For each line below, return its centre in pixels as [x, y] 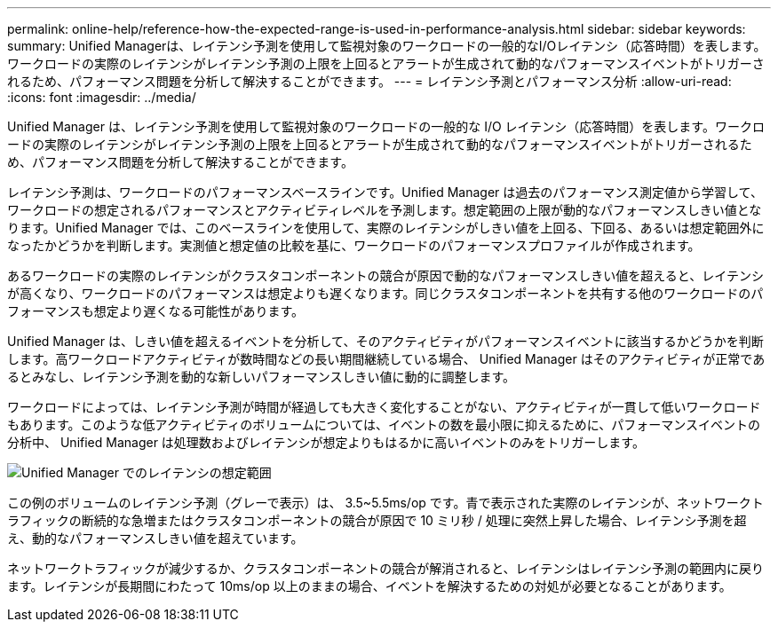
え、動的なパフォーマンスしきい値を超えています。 [155, 538]
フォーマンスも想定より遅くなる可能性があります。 [156, 311]
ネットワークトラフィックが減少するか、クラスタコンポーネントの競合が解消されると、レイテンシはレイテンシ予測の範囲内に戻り [386, 568]
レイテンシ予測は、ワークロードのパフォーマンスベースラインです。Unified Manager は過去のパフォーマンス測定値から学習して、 [385, 192]
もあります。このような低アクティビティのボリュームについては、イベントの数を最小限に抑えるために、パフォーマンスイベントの [384, 425]
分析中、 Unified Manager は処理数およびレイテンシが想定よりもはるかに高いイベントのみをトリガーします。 [326, 442]
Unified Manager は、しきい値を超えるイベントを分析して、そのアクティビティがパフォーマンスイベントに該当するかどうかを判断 [385, 341]
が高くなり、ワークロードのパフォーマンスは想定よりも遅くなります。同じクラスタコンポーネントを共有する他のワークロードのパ [385, 293]
